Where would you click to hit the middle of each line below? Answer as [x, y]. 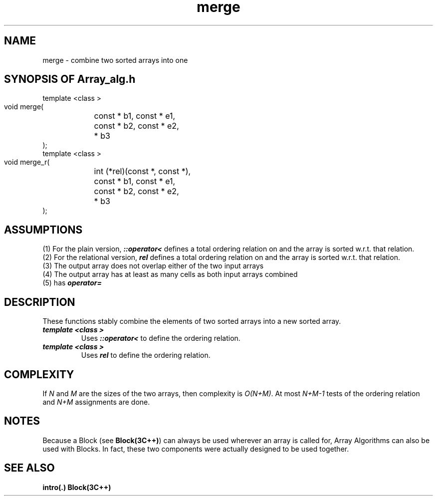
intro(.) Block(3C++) [77, 487]
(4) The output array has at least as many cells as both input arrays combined [170, 274]
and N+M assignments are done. [96, 402]
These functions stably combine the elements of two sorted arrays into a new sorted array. [192, 321]
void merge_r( [27, 162]
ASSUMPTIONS [43, 230]
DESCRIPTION [40, 302]
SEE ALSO [29, 468]
